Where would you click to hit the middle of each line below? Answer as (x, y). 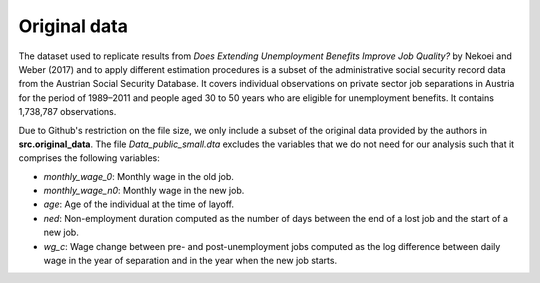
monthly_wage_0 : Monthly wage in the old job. (139, 176)
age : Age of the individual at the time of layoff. (139, 204)
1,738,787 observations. (67, 112)
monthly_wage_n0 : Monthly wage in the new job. (144, 191)
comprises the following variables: (89, 158)
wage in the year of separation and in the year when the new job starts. (190, 261)
